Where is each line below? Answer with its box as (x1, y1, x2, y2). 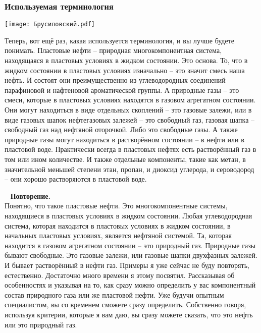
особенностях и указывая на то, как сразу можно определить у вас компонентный (5, 280, 256, 290)
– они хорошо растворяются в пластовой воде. (5, 174, 147, 184)
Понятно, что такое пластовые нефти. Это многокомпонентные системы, (5, 200, 228, 211)
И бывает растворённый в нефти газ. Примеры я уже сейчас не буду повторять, (5, 259, 249, 270)
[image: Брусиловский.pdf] (5, 21, 95, 28)
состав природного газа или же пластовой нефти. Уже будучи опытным (5, 289, 224, 300)
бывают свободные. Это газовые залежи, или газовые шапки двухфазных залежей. (5, 250, 257, 260)
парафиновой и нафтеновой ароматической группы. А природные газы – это (5, 84, 239, 95)
